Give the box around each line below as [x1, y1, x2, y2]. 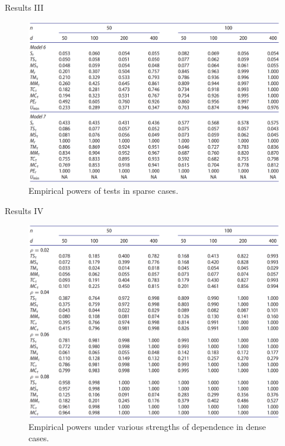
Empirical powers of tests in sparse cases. [28, 184, 179, 197]
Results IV [5, 204, 43, 216]
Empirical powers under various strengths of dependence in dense [28, 420, 266, 432]
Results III [5, 1, 44, 13]
